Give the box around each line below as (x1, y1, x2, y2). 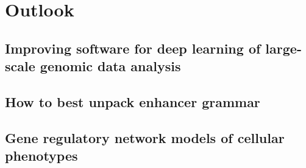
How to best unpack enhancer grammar (5, 92, 260, 111)
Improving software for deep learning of (5, 38, 261, 57)
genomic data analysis (40, 57, 181, 75)
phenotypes (5, 146, 78, 165)
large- (265, 38, 302, 57)
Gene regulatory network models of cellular (5, 128, 285, 147)
